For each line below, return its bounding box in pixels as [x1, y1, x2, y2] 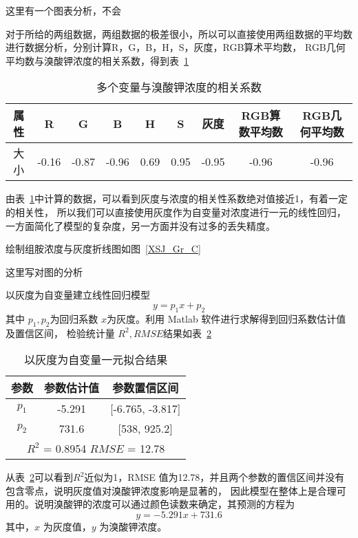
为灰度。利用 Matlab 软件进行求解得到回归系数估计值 [107, 311, 346, 325]
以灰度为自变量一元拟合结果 [24, 352, 168, 368]
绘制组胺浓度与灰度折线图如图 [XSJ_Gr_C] [6, 241, 201, 256]
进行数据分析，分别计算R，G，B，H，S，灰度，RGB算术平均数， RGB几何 [6, 40, 346, 54]
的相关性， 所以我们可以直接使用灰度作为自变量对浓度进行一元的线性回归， [6, 204, 346, 219]
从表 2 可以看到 [6, 470, 73, 484]
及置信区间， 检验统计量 [6, 325, 115, 340]
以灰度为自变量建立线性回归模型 [6, 288, 150, 302]
